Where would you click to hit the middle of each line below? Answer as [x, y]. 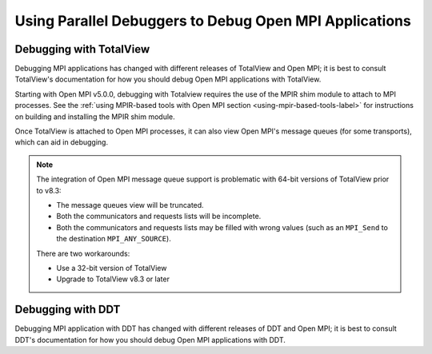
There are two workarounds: [83, 253]
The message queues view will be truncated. [130, 205]
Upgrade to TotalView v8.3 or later [113, 279]
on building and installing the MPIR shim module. [95, 117]
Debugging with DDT [68, 310]
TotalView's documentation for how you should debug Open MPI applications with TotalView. [168, 79]
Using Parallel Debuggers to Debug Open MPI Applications [213, 21]
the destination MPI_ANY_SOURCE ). [114, 239]
